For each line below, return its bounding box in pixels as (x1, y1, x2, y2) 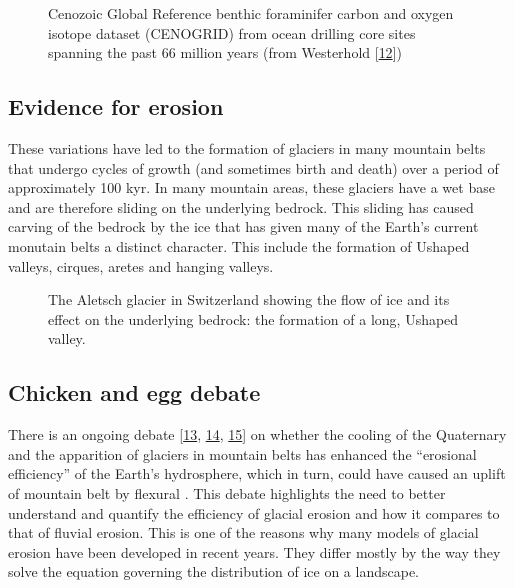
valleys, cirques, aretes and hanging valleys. (8, 255, 274, 276)
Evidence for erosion (8, 91, 224, 122)
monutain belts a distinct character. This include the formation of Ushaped (8, 235, 470, 256)
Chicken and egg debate (8, 377, 261, 408)
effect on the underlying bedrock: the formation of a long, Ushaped (48, 308, 459, 329)
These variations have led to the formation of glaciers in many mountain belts (8, 137, 486, 158)
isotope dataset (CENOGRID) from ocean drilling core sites (48, 22, 416, 43)
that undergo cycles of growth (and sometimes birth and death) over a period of (8, 157, 499, 178)
